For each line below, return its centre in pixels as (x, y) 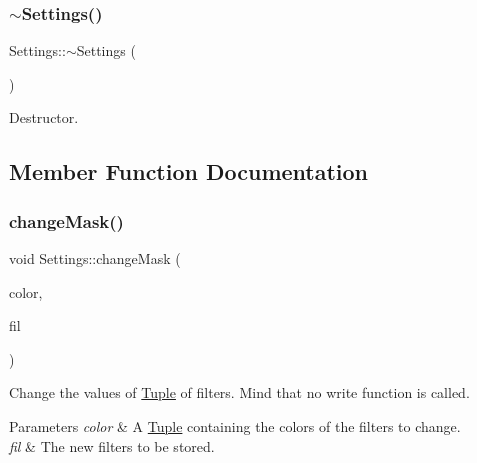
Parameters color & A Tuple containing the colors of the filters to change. (235, 425)
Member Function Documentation (189, 171)
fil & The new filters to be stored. (112, 445)
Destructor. (44, 117)
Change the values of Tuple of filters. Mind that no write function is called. (239, 392)
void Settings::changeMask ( (95, 258)
